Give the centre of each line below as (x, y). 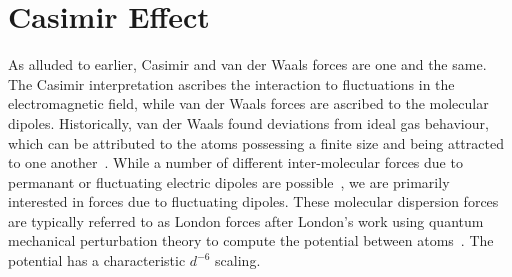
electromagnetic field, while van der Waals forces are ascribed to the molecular (248, 103)
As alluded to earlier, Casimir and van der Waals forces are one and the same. (247, 64)
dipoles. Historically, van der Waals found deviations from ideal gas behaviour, (248, 122)
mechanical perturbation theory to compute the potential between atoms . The (251, 240)
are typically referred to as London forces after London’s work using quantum (246, 220)
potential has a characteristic (97, 260)
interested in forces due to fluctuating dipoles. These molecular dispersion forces (253, 201)
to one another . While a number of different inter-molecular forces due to (235, 162)
